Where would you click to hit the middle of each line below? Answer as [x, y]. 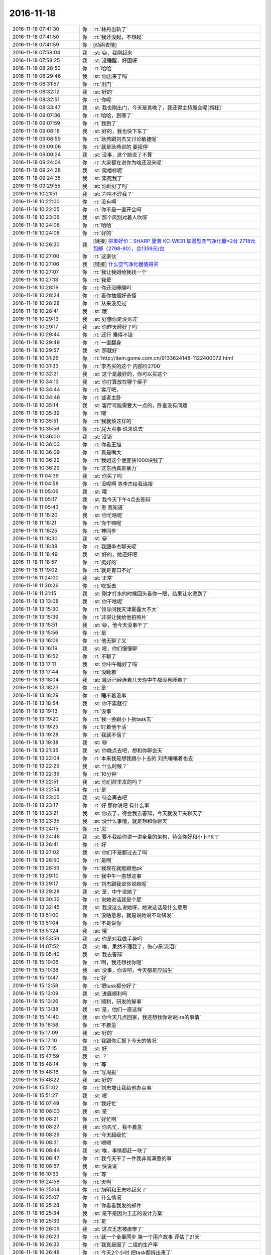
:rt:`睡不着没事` [110, 695]
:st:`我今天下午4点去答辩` [123, 499]
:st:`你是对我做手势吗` [118, 939]
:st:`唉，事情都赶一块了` [121, 1151]
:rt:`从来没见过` [110, 303]
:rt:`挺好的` [105, 562]
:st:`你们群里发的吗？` [118, 782]
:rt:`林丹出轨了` [110, 29]
